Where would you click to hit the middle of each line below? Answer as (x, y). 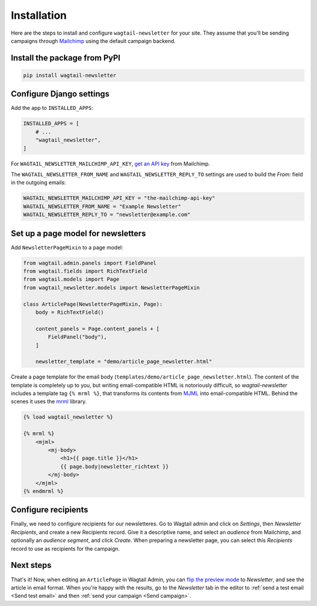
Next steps (31, 565)
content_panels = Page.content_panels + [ (97, 329)
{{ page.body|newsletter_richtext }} (114, 466)
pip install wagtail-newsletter (70, 75)
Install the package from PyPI (65, 58)
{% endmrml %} (43, 491)
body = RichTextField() (70, 312)
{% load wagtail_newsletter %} (68, 417)
